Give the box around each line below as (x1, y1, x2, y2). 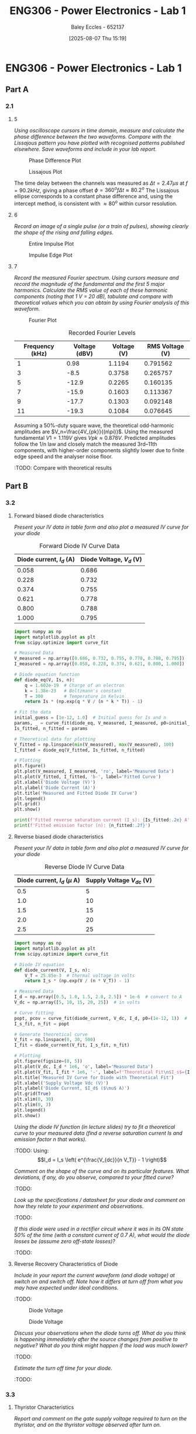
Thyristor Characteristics (13, 1404, 74, 1411)
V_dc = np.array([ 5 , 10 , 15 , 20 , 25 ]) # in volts (13, 999, 140, 1005)
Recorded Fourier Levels (68, 329, 136, 337)
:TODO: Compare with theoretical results (13, 464, 112, 471)
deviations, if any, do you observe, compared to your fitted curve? (13, 1174, 174, 1181)
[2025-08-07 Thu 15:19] (68, 35, 127, 42)
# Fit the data (13, 709, 51, 715)
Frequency (23, 342, 54, 350)
